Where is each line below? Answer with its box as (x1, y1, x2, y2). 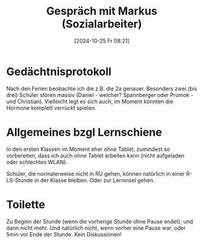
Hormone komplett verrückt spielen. (6, 104, 96, 112)
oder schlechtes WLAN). (6, 158, 68, 165)
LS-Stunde (6, 176, 33, 184)
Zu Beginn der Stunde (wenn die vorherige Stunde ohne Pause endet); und (6, 218, 193, 225)
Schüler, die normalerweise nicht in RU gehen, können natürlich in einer (6, 170, 185, 177)
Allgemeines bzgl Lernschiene (6, 125, 162, 139)
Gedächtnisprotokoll (6, 65, 112, 78)
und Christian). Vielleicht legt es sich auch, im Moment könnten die (6, 98, 173, 105)
